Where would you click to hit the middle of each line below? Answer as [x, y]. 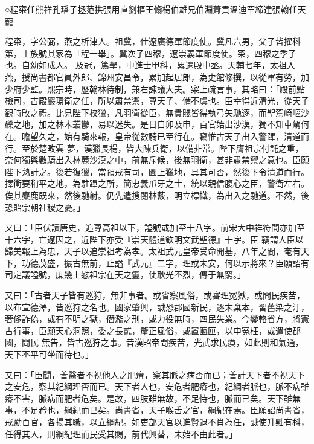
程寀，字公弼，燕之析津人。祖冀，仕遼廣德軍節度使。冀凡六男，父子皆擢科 [153, 41]
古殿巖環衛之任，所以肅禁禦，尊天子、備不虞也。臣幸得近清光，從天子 [169, 101]
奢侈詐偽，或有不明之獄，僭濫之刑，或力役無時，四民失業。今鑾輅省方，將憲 [157, 319]
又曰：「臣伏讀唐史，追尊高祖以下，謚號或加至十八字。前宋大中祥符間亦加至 [155, 227]
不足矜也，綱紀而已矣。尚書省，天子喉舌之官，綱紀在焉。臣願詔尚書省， [165, 410]
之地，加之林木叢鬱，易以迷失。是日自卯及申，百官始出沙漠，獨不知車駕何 [161, 124]
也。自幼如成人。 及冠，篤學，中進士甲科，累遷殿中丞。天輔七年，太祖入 [150, 65]
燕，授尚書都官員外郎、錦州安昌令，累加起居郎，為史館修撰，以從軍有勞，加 [157, 76]
